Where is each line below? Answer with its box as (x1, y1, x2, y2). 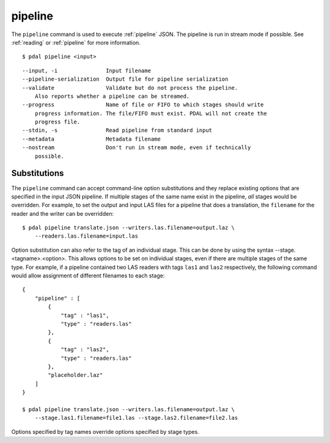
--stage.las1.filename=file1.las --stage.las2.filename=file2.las (34, 414, 238, 422)
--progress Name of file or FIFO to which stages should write (22, 101, 264, 108)
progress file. (34, 119, 81, 125)
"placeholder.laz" (48, 372, 103, 379)
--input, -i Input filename (22, 67, 152, 74)
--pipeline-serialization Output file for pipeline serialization (22, 76, 229, 82)
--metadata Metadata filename (22, 135, 161, 142)
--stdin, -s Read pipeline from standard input (22, 127, 213, 134)
